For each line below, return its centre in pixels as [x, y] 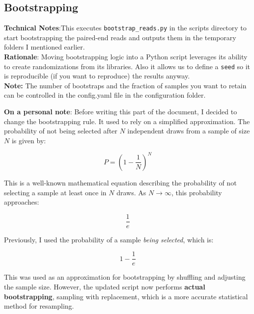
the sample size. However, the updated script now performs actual [105, 287]
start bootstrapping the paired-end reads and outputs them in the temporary [120, 37]
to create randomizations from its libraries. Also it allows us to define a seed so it [127, 66]
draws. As [131, 192]
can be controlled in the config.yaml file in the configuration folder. [105, 95]
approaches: [22, 202]
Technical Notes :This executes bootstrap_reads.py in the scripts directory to [125, 28]
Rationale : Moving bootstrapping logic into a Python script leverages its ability [126, 57]
